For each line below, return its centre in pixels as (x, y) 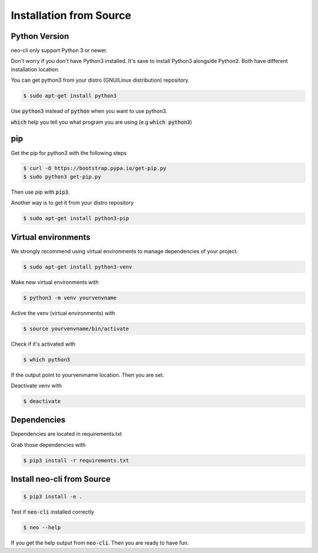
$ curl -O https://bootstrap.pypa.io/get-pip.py (95, 168)
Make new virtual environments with (55, 282)
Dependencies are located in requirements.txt (66, 434)
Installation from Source (71, 15)
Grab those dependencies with (48, 445)
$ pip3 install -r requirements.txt (76, 460)
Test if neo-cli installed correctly (52, 512)
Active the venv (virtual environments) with (63, 313)
